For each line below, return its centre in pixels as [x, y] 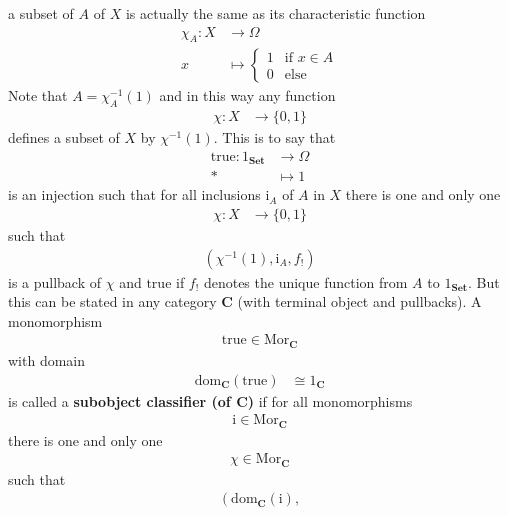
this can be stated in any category [112, 301]
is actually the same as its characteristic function [275, 13]
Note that [38, 95]
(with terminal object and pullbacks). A [359, 301]
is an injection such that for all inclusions [134, 194]
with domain [47, 359]
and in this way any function [247, 95]
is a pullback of [55, 281]
